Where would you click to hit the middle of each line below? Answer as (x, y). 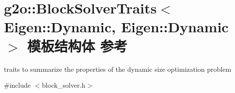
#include (17, 85)
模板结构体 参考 (77, 46)
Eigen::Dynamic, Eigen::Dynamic (116, 27)
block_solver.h (64, 85)
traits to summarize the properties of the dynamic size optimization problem (118, 69)
